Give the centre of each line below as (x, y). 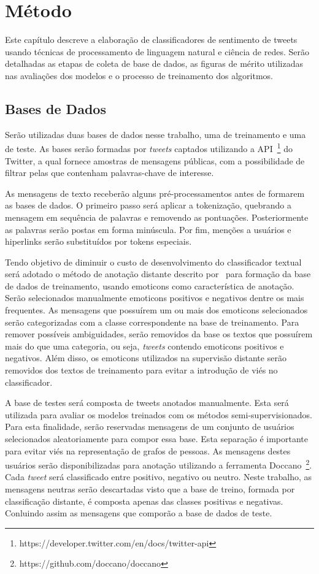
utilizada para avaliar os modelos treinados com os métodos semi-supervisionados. (159, 414)
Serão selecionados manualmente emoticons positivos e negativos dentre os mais (155, 298)
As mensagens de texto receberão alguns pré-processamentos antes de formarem (155, 193)
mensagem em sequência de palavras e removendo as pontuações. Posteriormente (157, 217)
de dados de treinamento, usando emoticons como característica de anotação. (150, 285)
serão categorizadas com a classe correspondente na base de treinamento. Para (152, 322)
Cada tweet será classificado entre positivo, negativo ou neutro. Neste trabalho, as (158, 477)
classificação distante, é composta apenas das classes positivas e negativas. (144, 501)
